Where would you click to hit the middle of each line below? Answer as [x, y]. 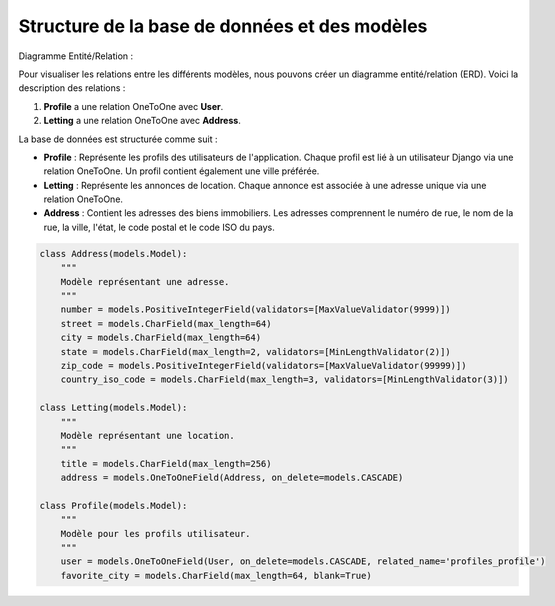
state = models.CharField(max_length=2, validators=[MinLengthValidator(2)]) [256, 351]
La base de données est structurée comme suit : [118, 139]
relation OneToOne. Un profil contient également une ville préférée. [181, 171]
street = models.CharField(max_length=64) [166, 323]
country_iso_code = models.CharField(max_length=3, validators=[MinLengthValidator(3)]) [284, 379]
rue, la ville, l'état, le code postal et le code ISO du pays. [159, 227]
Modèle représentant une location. [147, 435]
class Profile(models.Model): [113, 505]
